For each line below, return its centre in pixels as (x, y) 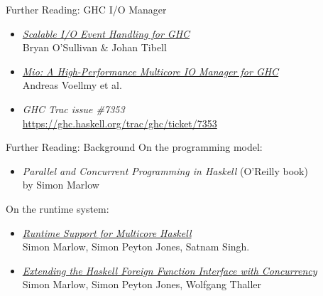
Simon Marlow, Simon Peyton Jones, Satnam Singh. (136, 247)
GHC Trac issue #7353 (73, 109)
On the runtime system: (58, 208)
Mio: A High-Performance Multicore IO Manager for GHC (150, 71)
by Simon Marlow (61, 185)
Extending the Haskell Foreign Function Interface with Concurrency (170, 270)
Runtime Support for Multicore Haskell (107, 232)
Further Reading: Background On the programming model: (134, 147)
